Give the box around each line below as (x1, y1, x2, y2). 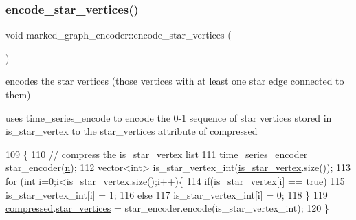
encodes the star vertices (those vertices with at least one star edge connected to (5, 74, 344, 88)
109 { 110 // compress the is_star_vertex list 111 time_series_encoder (5, 146, 308, 161)
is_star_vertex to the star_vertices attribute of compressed (5, 124, 258, 138)
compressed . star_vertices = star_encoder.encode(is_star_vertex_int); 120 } (5, 201, 329, 215)
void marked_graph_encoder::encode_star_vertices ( (5, 27, 232, 42)
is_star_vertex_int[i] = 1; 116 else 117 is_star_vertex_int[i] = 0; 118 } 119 (5, 187, 328, 201)
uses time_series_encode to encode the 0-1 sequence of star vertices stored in (5, 110, 332, 124)
